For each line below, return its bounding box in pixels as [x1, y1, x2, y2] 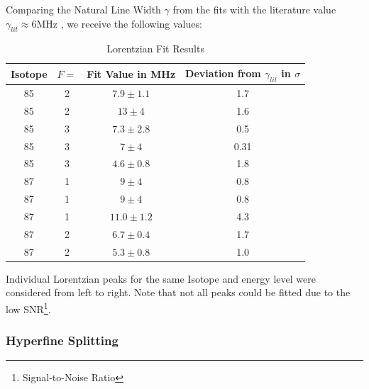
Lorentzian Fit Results [106, 41, 204, 56]
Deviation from [185, 65, 261, 80]
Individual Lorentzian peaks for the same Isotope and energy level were [6, 271, 316, 286]
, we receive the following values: [60, 16, 202, 30]
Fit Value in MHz [87, 67, 176, 81]
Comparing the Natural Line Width [6, 2, 161, 16]
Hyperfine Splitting [6, 332, 119, 349]
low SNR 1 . [6, 299, 51, 316]
